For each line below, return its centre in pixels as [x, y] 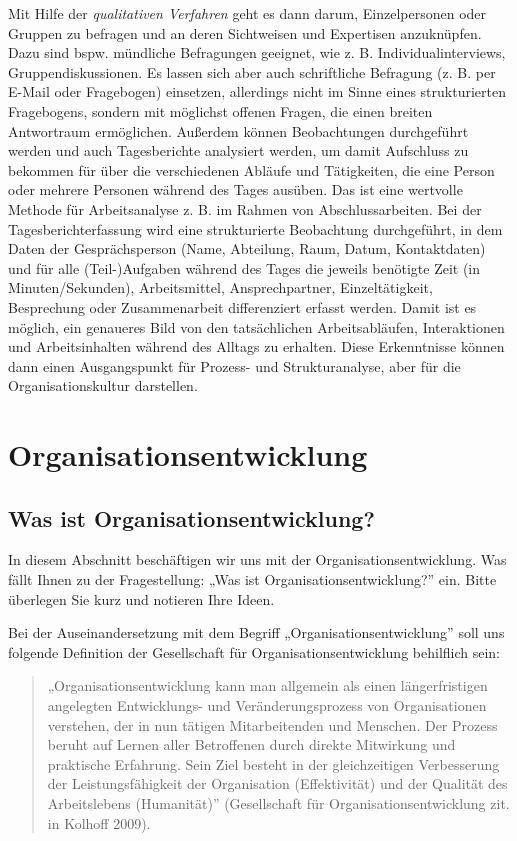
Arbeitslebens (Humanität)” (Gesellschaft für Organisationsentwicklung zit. [278, 802]
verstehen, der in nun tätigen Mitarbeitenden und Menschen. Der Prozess [272, 724]
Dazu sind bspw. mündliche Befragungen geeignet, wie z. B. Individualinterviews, [257, 52]
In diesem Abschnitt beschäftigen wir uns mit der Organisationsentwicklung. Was [257, 559]
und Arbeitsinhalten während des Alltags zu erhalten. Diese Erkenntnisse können [256, 346]
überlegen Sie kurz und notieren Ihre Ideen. [141, 598]
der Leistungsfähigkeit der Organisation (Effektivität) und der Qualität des [277, 783]
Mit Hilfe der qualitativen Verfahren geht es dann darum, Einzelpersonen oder [247, 13]
